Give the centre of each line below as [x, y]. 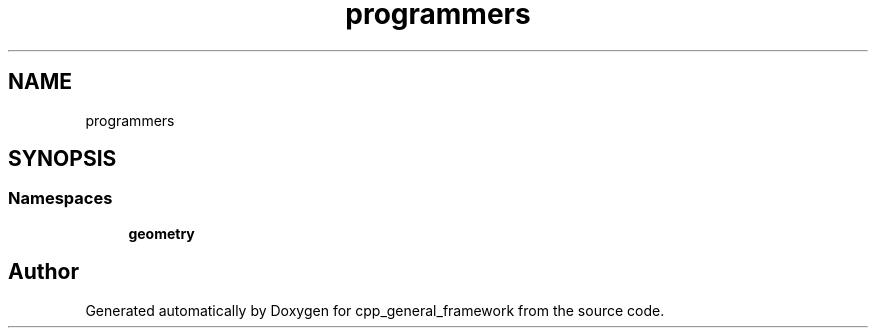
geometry [161, 233]
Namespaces [60, 198]
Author [43, 272]
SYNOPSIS [62, 159]
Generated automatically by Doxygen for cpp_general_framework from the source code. [375, 310]
